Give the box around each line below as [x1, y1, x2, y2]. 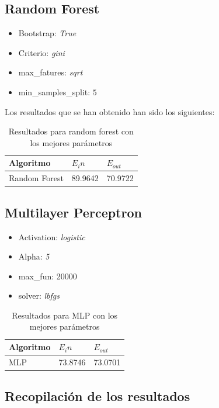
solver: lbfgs [18, 289, 60, 302]
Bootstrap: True [18, 27, 77, 39]
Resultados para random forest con [8, 125, 134, 137]
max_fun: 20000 [18, 269, 77, 282]
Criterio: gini [18, 46, 65, 58]
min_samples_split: [18, 85, 91, 98]
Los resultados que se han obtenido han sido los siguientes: [5, 105, 215, 117]
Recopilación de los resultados [5, 387, 190, 405]
